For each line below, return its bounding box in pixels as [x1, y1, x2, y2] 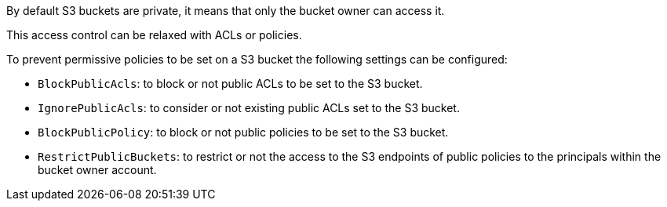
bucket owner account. [38, 163, 157, 176]
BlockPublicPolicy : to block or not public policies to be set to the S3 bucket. [38, 125, 449, 139]
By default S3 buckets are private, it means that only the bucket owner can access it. [6, 4, 445, 17]
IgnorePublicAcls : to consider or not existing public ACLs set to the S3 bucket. [38, 101, 460, 114]
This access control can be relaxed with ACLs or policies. [6, 28, 302, 42]
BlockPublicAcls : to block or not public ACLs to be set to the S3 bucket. [38, 77, 423, 90]
